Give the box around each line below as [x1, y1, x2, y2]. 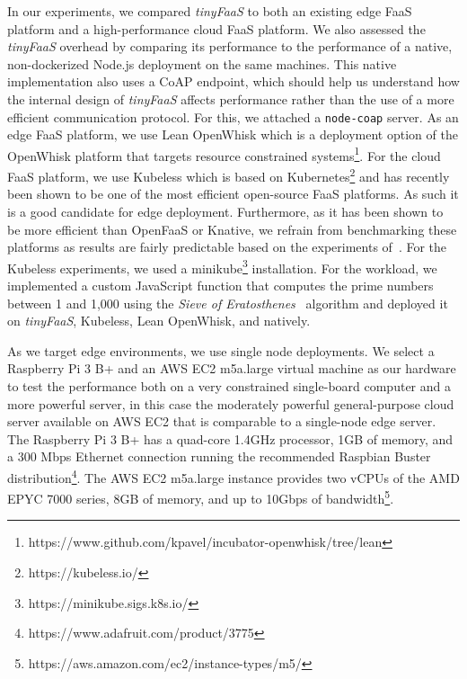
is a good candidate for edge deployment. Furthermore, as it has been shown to [7, 201, 444, 220]
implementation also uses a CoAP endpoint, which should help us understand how [7, 72, 460, 91]
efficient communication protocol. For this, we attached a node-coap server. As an [7, 107, 459, 126]
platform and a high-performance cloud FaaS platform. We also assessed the [7, 19, 426, 38]
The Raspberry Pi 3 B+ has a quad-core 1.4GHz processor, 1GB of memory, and [7, 429, 454, 448]
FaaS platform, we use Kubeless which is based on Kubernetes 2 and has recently [7, 165, 450, 185]
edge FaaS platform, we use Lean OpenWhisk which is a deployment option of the [7, 125, 458, 144]
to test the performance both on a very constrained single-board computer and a [7, 376, 451, 395]
